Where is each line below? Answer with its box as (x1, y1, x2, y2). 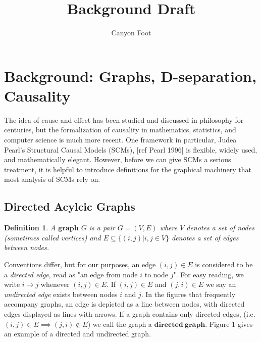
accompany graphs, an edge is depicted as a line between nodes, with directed (4, 299, 245, 309)
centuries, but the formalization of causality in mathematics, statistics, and (4, 124, 236, 135)
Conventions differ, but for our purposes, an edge (4, 259, 156, 269)
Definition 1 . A (4, 222, 56, 233)
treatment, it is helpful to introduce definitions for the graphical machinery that (4, 164, 252, 174)
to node (144, 269, 168, 279)
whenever (40, 279, 70, 289)
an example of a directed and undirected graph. (4, 328, 151, 339)
